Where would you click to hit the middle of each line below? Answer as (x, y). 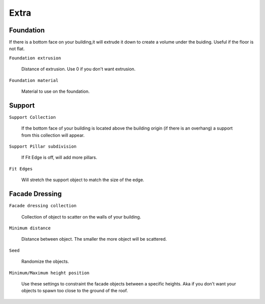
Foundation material (34, 80)
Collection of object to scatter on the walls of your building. (81, 217)
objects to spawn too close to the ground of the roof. (75, 291)
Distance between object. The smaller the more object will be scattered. (94, 239)
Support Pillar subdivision (43, 147)
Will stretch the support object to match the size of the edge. (83, 180)
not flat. (17, 49)
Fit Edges (21, 169)
